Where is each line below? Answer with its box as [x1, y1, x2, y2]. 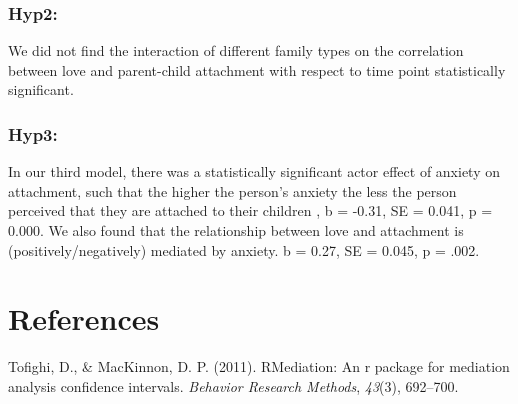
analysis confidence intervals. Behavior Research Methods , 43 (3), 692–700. [8, 375, 459, 396]
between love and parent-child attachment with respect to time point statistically [8, 59, 506, 80]
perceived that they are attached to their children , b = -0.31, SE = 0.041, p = [8, 200, 493, 221]
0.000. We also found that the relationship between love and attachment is [8, 220, 464, 240]
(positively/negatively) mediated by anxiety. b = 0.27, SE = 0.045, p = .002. [8, 239, 480, 260]
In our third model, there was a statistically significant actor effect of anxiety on [8, 161, 501, 182]
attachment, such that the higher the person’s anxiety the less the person [8, 180, 457, 201]
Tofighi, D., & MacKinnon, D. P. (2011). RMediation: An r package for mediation [8, 356, 510, 377]
